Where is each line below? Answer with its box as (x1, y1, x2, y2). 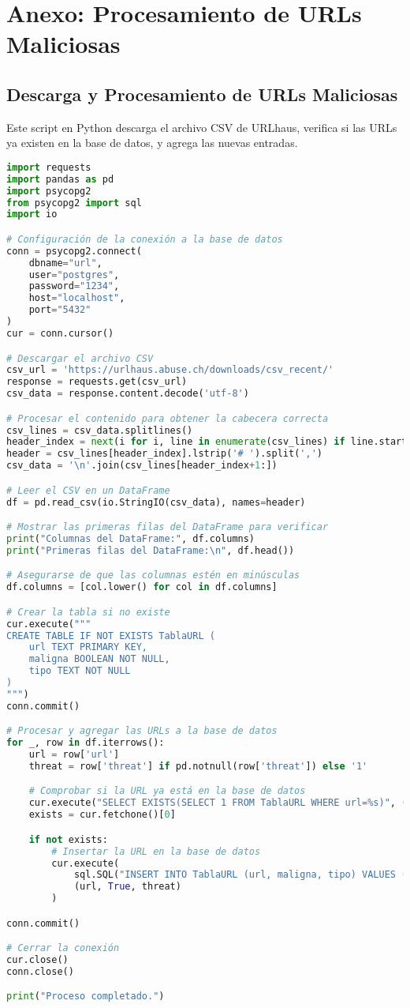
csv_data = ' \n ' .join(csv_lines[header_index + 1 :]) (6, 460, 278, 472)
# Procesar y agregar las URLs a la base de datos (6, 725, 278, 737)
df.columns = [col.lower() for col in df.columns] (6, 581, 278, 593)
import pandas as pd (6, 173, 114, 185)
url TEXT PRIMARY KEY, (28, 641, 147, 653)
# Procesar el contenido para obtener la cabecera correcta (6, 412, 329, 424)
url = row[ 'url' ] (28, 749, 120, 761)
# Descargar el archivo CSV (6, 352, 154, 364)
